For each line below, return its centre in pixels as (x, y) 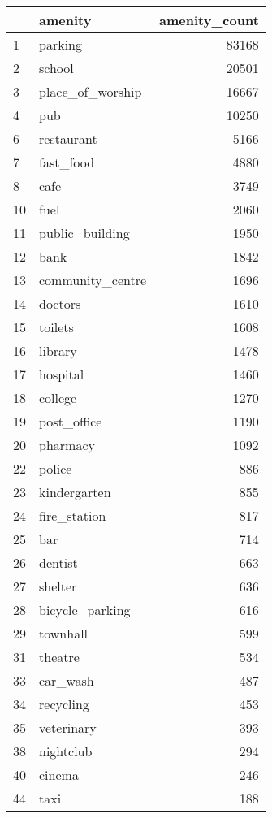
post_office (71, 421)
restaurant (68, 138)
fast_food (67, 162)
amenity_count (209, 20)
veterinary (68, 727)
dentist (58, 563)
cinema (59, 775)
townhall (64, 633)
